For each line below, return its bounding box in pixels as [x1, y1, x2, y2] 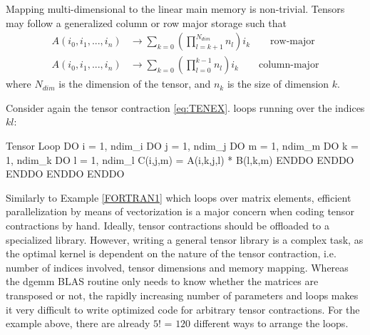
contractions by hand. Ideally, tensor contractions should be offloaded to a [6, 218, 329, 232]
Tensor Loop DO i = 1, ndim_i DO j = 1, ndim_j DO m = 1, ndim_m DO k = [6, 138, 359, 153]
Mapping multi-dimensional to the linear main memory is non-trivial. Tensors [6, 1, 345, 16]
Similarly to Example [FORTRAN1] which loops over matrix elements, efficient [6, 190, 351, 205]
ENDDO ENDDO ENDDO [6, 166, 125, 181]
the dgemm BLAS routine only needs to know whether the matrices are [6, 274, 319, 289]
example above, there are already [6, 316, 150, 331]
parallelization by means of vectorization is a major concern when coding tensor [6, 204, 354, 219]
